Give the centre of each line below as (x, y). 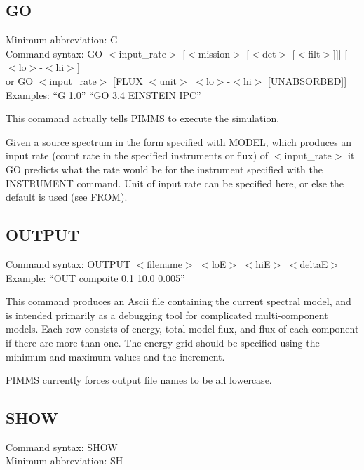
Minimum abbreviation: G (62, 40)
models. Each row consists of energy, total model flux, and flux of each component (182, 329)
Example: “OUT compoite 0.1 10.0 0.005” (95, 277)
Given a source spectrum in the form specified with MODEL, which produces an (179, 141)
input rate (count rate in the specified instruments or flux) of (137, 155)
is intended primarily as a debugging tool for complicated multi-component (167, 315)
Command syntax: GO (54, 53)
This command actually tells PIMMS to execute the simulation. (143, 118)
